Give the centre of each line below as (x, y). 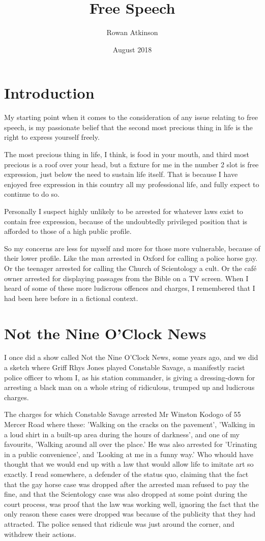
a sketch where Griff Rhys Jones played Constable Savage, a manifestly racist (125, 367)
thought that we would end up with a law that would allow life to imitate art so (129, 464)
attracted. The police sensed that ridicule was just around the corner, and (119, 523)
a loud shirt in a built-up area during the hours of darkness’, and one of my (122, 434)
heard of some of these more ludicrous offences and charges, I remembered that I (130, 288)
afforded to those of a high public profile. (68, 231)
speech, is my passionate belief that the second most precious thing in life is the (128, 127)
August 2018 (132, 49)
